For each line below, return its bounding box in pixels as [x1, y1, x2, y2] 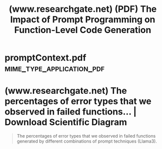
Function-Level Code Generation [14, 25, 152, 36]
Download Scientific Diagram [4, 117, 127, 128]
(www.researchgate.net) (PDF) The [8, 3, 157, 15]
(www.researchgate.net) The [4, 85, 127, 97]
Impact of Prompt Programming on [10, 14, 156, 25]
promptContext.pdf [4, 52, 87, 64]
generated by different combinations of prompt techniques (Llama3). [16, 138, 157, 144]
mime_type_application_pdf [4, 63, 105, 74]
